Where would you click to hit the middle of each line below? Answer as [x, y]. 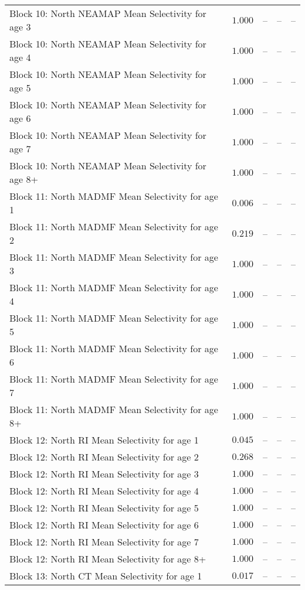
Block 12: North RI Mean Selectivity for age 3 [104, 474]
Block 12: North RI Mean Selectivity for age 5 [104, 508]
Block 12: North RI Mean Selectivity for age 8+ [108, 559]
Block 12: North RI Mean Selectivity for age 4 [104, 491]
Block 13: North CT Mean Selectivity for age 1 [106, 576]
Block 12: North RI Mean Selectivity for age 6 [104, 525]
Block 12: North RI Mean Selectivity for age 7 [104, 542]
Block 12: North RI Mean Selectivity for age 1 [104, 440]
